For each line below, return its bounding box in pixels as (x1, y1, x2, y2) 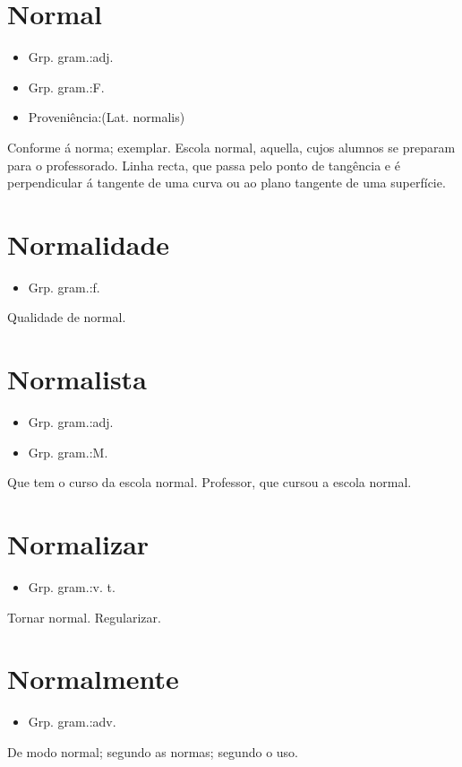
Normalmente (7, 660, 179, 697)
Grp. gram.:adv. (28, 712, 116, 731)
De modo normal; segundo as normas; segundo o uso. (7, 742, 298, 761)
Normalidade (7, 225, 170, 262)
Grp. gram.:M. (28, 442, 108, 461)
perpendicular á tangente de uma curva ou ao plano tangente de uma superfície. (7, 173, 446, 192)
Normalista (7, 361, 147, 397)
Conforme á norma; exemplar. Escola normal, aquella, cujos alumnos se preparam (7, 137, 456, 156)
